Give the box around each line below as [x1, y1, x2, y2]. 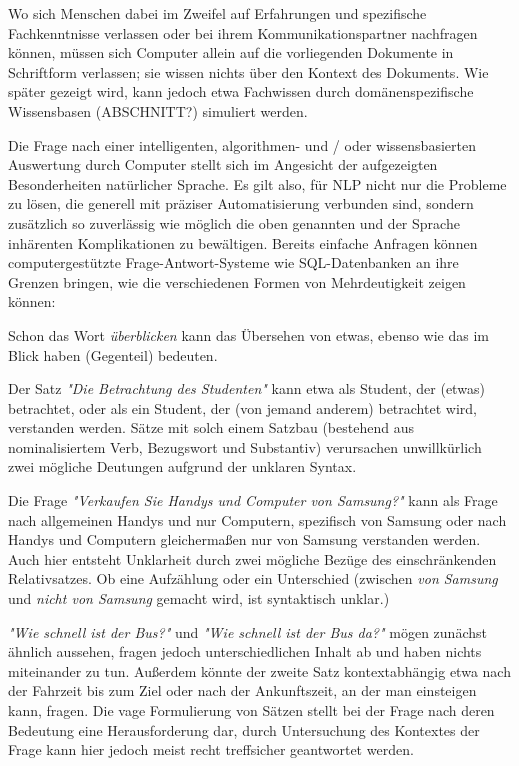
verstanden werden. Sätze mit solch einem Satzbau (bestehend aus [8, 417, 414, 438]
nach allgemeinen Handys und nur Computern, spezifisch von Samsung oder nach [8, 509, 507, 530]
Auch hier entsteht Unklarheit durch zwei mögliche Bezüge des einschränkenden [8, 548, 497, 569]
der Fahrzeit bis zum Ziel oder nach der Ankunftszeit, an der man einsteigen [8, 680, 477, 701]
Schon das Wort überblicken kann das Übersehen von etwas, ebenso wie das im [8, 324, 490, 345]
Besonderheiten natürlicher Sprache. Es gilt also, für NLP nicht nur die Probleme [8, 173, 507, 194]
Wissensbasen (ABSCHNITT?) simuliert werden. [8, 100, 308, 121]
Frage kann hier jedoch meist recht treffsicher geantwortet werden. [8, 739, 414, 760]
